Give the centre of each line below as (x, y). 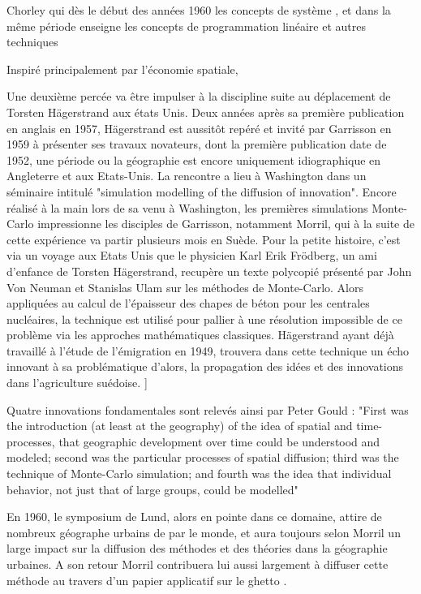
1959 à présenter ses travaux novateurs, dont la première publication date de (197, 144)
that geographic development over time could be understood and (219, 441)
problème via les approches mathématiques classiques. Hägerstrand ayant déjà (200, 335)
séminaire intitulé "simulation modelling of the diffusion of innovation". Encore (202, 191)
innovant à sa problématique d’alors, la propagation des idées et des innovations (205, 366)
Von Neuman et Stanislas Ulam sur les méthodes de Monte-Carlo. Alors (185, 287)
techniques (32, 42)
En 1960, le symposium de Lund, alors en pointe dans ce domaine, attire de (194, 517)
